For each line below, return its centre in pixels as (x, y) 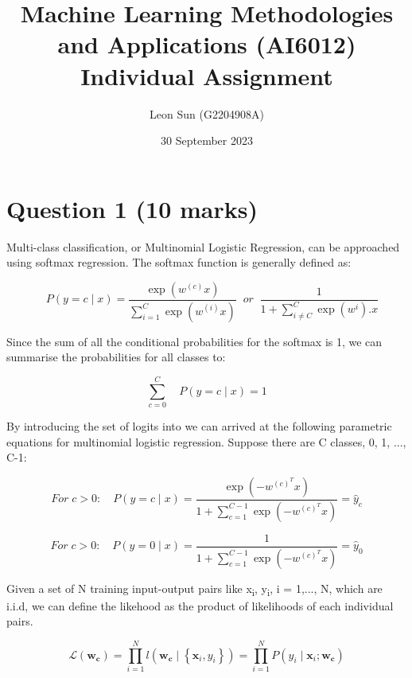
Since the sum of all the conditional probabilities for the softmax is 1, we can (194, 341)
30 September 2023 (207, 140)
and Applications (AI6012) (207, 44)
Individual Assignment (207, 75)
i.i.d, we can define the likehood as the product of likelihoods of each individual (200, 605)
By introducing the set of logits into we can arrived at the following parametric (199, 426)
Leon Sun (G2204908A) (207, 113)
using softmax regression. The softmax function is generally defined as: (179, 262)
